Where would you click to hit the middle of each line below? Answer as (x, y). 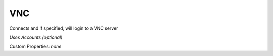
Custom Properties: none (35, 47)
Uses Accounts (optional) (36, 37)
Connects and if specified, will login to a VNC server (64, 28)
